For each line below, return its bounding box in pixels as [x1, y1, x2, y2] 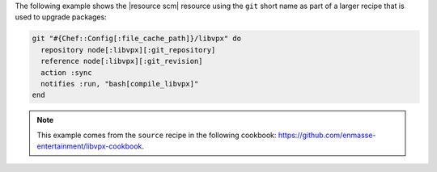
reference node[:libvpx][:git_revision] [40, 57, 203, 66]
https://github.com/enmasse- [278, 130, 376, 140]
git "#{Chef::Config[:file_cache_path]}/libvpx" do [32, 34, 242, 44]
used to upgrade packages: [15, 12, 107, 22]
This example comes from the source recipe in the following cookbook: [36, 130, 277, 140]
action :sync [40, 68, 92, 77]
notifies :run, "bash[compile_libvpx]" [40, 79, 199, 88]
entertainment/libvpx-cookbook [36, 141, 142, 151]
